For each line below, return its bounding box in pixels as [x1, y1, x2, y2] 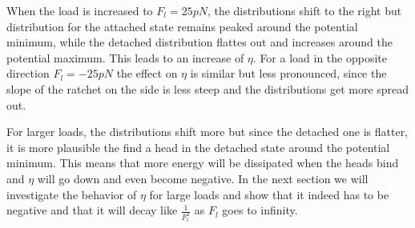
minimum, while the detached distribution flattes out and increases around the [6, 34, 393, 50]
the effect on [116, 65, 178, 82]
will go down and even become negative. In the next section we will [37, 170, 369, 186]
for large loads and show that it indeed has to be [149, 186, 389, 202]
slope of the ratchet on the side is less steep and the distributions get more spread [6, 80, 409, 97]
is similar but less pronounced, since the [190, 65, 387, 82]
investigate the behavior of [6, 186, 137, 202]
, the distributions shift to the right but [207, 2, 402, 18]
